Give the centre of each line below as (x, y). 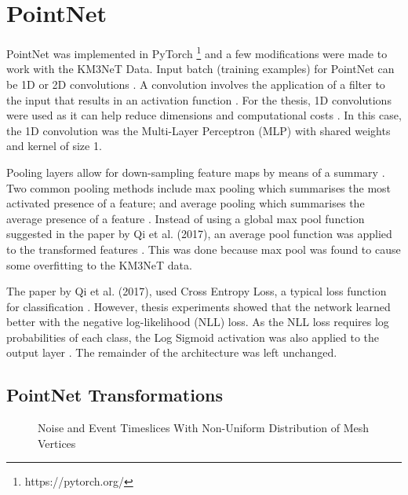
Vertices (57, 443)
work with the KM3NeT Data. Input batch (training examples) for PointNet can (200, 69)
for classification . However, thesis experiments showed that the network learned (199, 306)
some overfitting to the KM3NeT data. (99, 264)
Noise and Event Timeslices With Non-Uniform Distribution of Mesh (204, 428)
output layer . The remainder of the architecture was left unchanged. (172, 352)
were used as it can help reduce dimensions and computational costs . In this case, (204, 115)
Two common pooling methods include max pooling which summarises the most (199, 187)
